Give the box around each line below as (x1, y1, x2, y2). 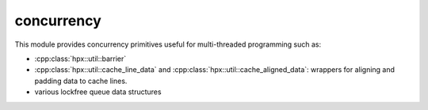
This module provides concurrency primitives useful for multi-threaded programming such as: (14, 40, 322, 49)
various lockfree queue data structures (34, 87, 162, 97)
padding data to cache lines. (34, 76, 128, 85)
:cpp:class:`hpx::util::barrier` (34, 54, 127, 63)
